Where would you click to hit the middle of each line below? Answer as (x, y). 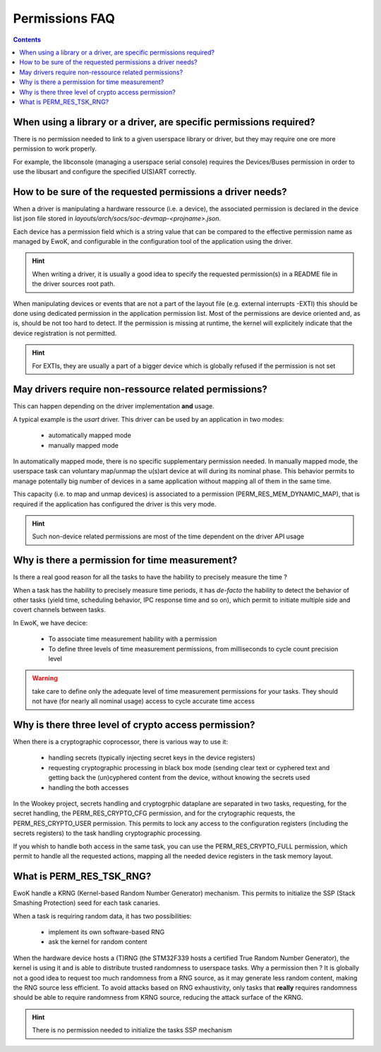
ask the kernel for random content (98, 942)
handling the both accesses (89, 787)
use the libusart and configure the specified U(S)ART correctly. (105, 171)
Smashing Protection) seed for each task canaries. (86, 903)
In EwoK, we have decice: (50, 622)
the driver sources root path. (74, 284)
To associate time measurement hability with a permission (133, 639)
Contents (27, 40)
